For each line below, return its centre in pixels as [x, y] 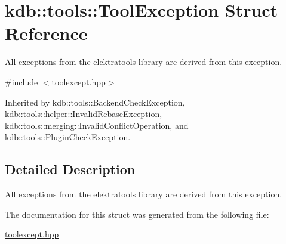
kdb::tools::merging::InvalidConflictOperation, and [97, 125]
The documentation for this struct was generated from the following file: [137, 214]
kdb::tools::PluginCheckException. [68, 137]
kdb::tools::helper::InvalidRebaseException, [84, 114]
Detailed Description [70, 169]
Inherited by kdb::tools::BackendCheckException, [95, 102]
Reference [46, 33]
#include [21, 81]
